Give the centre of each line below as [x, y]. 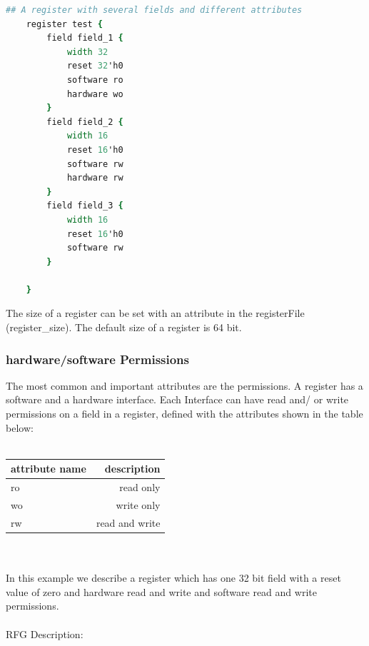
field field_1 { [85, 38]
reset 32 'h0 [95, 66]
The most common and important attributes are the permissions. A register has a [184, 385]
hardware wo [95, 94]
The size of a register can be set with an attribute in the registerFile [155, 313]
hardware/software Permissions [97, 359]
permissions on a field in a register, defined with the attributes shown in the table [184, 414]
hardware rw [95, 178]
